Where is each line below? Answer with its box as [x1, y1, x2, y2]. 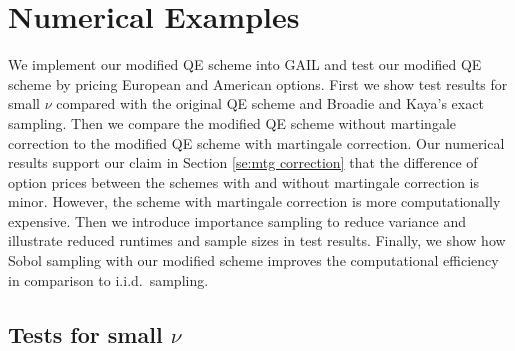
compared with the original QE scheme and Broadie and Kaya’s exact [56, 93, 484, 114]
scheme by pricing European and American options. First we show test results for [8, 73, 508, 94]
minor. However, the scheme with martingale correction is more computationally [8, 191, 501, 212]
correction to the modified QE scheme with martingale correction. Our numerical [8, 132, 505, 153]
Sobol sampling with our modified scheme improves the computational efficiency [8, 250, 499, 271]
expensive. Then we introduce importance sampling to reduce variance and [8, 210, 467, 231]
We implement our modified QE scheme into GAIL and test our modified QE [8, 54, 482, 75]
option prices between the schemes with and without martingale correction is [8, 171, 479, 192]
